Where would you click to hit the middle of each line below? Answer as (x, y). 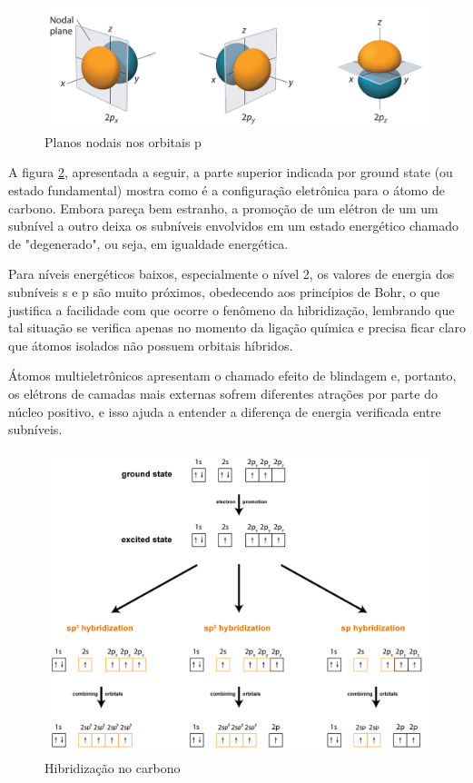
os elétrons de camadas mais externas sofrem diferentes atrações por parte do (223, 393)
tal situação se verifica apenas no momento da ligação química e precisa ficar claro (237, 327)
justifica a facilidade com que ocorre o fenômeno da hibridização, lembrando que (232, 309)
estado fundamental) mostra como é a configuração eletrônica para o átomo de (227, 190)
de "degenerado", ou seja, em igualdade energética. (148, 243)
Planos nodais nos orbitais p (123, 141)
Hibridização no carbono (113, 767)
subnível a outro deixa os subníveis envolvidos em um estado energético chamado (233, 226)
